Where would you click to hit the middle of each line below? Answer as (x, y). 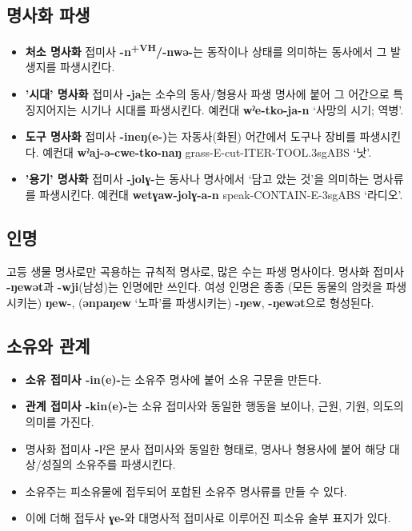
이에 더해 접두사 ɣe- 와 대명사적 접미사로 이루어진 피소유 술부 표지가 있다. (208, 518)
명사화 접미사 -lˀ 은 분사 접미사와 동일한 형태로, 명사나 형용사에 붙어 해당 (206, 448)
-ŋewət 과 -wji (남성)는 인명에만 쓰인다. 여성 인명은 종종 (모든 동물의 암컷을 (194, 287)
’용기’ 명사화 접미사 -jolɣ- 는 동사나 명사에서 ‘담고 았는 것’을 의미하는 (197, 179)
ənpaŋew (107, 302)
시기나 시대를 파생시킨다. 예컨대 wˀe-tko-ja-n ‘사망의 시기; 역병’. (242, 109)
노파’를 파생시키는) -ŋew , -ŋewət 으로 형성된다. (256, 302)
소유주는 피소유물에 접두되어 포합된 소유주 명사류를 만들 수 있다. (186, 491)
